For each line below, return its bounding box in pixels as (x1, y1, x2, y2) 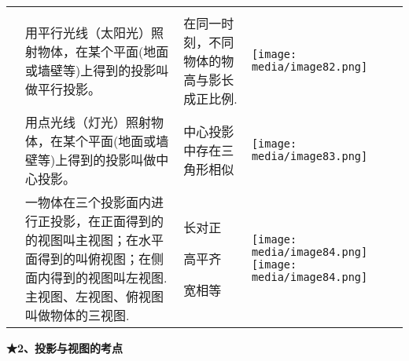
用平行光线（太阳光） (25, 24, 152, 42)
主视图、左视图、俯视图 (25, 287, 164, 305)
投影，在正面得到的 (50, 212, 164, 230)
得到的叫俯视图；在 (38, 250, 152, 268)
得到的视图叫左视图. (50, 268, 168, 286)
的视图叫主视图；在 (25, 231, 139, 249)
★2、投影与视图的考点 (6, 340, 123, 356)
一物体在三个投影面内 (25, 193, 152, 211)
